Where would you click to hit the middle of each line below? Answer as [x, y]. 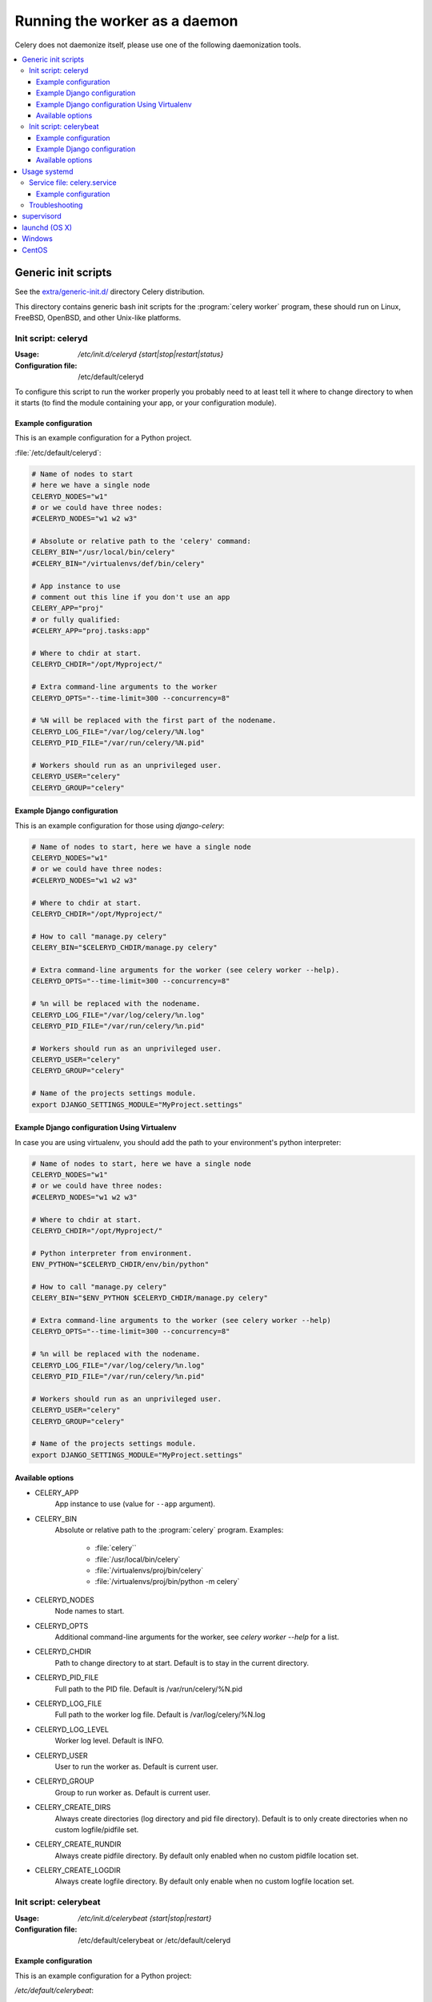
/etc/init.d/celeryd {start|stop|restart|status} [151, 354]
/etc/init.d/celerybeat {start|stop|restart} [145, 1918]
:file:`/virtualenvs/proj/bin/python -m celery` [167, 1582]
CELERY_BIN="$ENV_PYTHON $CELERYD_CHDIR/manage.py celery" [150, 1298]
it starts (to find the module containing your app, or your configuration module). [146, 402]
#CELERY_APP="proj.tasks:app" [91, 631]
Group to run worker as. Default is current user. [133, 1792]
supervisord [42, 216]
